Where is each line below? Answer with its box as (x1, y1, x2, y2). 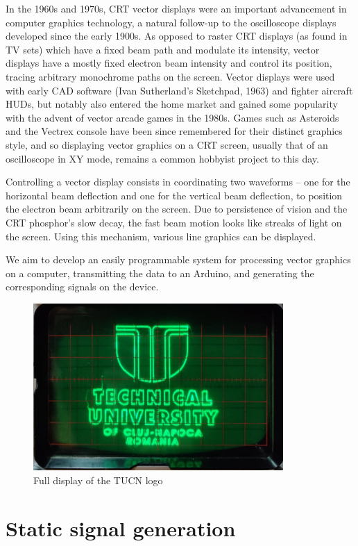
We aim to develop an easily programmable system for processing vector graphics (6, 252, 351, 267)
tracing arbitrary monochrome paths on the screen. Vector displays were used (6, 69, 335, 83)
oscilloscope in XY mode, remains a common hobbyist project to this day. (6, 151, 319, 165)
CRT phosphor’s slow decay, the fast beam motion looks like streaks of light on (6, 215, 342, 229)
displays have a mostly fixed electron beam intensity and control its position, (6, 56, 332, 70)
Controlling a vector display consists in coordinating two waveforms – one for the (6, 174, 350, 189)
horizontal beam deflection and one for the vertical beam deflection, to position (6, 188, 343, 202)
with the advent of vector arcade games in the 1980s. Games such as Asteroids (6, 110, 339, 124)
